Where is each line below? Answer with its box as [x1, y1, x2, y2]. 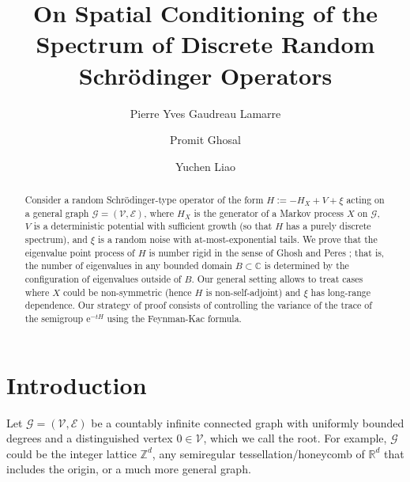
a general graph [24, 206, 89, 219]
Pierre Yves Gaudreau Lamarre [130, 104, 281, 121]
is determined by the [264, 259, 349, 272]
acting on [346, 193, 385, 207]
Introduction [6, 368, 147, 400]
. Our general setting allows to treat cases [191, 272, 363, 286]
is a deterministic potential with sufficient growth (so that [33, 219, 273, 233]
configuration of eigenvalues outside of [24, 272, 182, 286]
